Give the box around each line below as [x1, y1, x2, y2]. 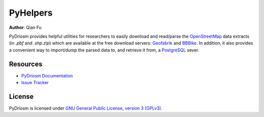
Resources [9, 60, 43, 68]
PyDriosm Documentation [21, 72, 73, 78]
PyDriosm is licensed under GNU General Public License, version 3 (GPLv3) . [9, 105, 162, 111]
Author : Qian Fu [9, 24, 42, 30]
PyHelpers [9, 7, 53, 18]
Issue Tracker [21, 80, 49, 86]
